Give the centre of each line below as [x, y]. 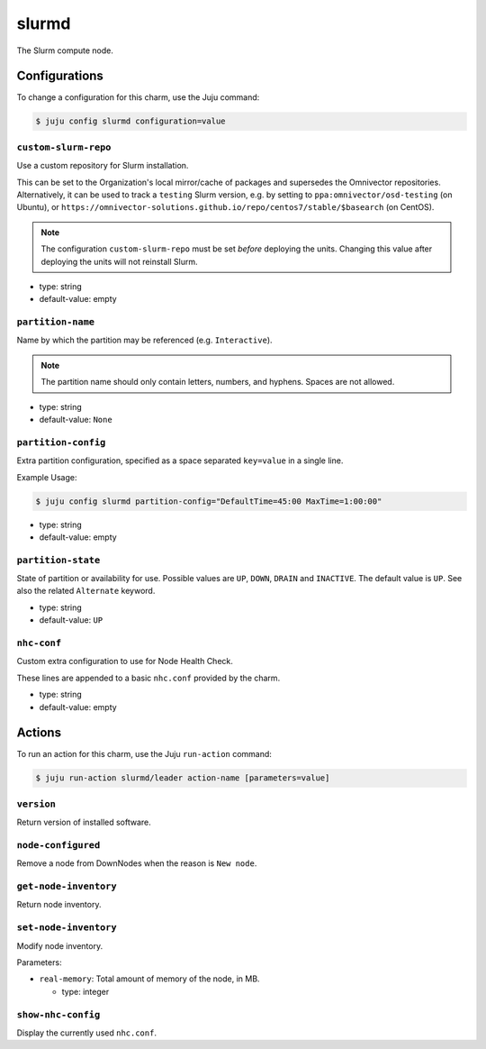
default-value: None [76, 420]
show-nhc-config [58, 1014]
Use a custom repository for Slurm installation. [103, 166]
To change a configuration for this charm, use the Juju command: [138, 97]
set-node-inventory [67, 928]
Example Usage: [47, 477]
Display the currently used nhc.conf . [87, 1033]
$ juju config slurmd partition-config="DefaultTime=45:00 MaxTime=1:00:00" [209, 501]
